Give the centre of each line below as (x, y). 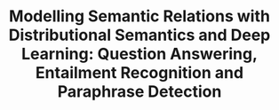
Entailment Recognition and (139, 73)
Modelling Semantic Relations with (139, 16)
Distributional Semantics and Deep (139, 35)
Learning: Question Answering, (139, 54)
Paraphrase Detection (139, 92)
